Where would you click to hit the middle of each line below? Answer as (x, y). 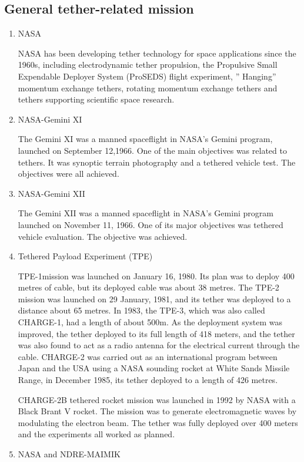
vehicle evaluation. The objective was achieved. (103, 236)
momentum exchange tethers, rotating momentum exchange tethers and (148, 88)
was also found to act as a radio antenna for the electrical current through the (159, 345)
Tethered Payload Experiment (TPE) (85, 256)
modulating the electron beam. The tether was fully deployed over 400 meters (158, 422)
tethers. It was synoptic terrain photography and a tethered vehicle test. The (157, 162)
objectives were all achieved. (69, 174)
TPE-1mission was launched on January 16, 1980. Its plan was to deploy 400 (156, 275)
